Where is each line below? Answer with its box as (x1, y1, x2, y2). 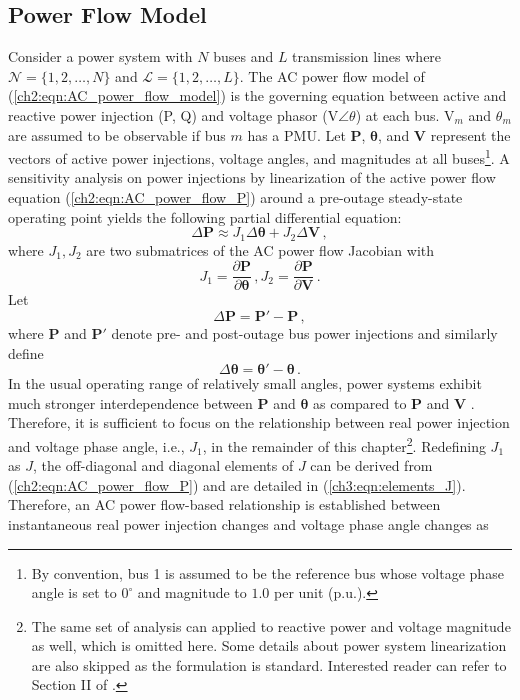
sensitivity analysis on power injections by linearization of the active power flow (8, 167, 496, 188)
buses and (213, 46, 274, 67)
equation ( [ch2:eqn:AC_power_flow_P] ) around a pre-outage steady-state (8, 187, 463, 208)
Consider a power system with (8, 46, 193, 67)
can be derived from (310, 455, 433, 476)
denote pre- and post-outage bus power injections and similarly (111, 322, 498, 343)
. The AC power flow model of (239, 65, 425, 86)
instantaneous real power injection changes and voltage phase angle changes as (8, 513, 489, 534)
